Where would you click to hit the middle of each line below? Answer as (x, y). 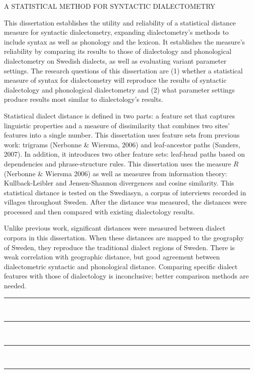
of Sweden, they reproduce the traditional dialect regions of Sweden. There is (119, 247)
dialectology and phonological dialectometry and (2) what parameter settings (119, 89)
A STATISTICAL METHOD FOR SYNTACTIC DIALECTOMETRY (110, 6)
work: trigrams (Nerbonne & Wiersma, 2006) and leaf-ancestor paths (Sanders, (122, 144)
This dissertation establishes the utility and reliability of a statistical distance (120, 22)
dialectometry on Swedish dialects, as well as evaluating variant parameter (115, 60)
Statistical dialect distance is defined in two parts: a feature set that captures (120, 115)
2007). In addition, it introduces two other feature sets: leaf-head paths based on (125, 154)
